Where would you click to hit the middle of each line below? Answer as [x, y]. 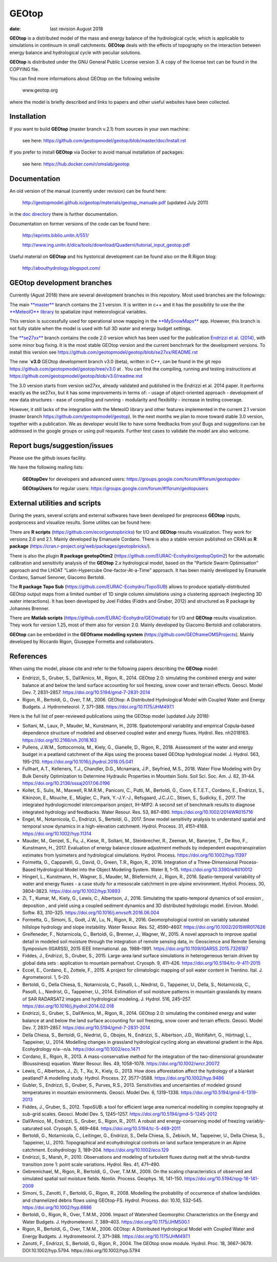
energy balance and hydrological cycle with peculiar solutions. [75, 52]
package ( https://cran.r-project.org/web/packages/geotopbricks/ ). [80, 546]
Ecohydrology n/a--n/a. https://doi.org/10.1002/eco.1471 [81, 1049]
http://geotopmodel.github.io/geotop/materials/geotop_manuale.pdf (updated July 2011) [115, 202]
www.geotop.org [40, 90]
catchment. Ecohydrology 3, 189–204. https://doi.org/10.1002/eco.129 [96, 1150]
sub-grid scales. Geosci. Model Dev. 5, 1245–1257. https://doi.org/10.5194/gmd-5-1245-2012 [120, 1114]
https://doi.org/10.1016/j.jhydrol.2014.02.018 [68, 1006]
